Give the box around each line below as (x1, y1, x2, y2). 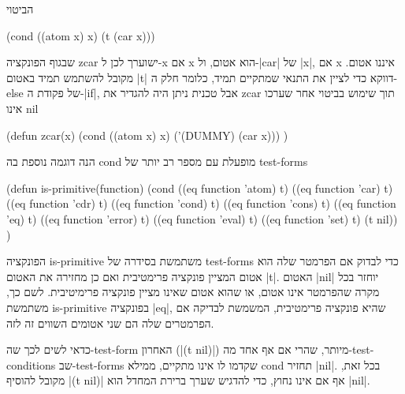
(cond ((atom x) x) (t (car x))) (6, 27, 155, 43)
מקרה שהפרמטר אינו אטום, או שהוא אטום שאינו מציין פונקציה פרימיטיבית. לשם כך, (6, 283, 380, 300)
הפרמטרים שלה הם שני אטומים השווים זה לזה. (6, 314, 214, 331)
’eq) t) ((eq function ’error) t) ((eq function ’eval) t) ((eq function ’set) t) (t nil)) (6, 210, 398, 227)
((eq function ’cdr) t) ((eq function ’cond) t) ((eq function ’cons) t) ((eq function (6, 195, 396, 212)
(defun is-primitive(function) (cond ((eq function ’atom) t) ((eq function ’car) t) (6, 179, 393, 196)
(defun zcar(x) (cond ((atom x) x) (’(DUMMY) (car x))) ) (6, 126, 288, 143)
